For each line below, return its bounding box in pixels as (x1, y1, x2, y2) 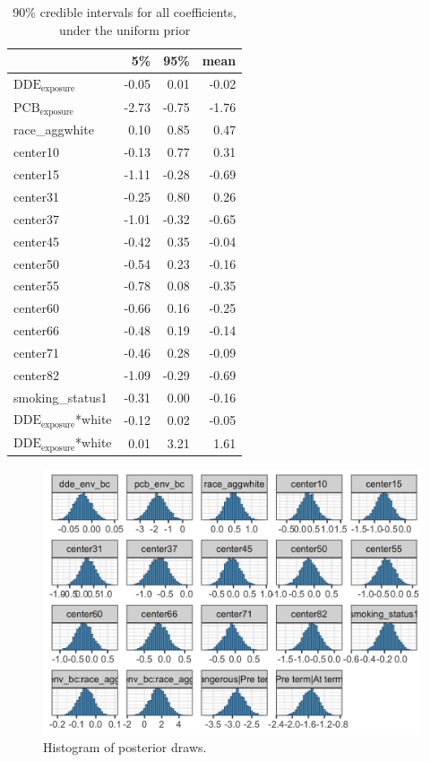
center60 (13, 299, 59, 317)
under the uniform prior (59, 20, 191, 39)
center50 (13, 254, 59, 273)
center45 (13, 231, 59, 250)
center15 (13, 165, 59, 184)
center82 (13, 365, 59, 384)
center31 (13, 186, 59, 205)
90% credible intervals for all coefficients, (13, 3, 236, 21)
